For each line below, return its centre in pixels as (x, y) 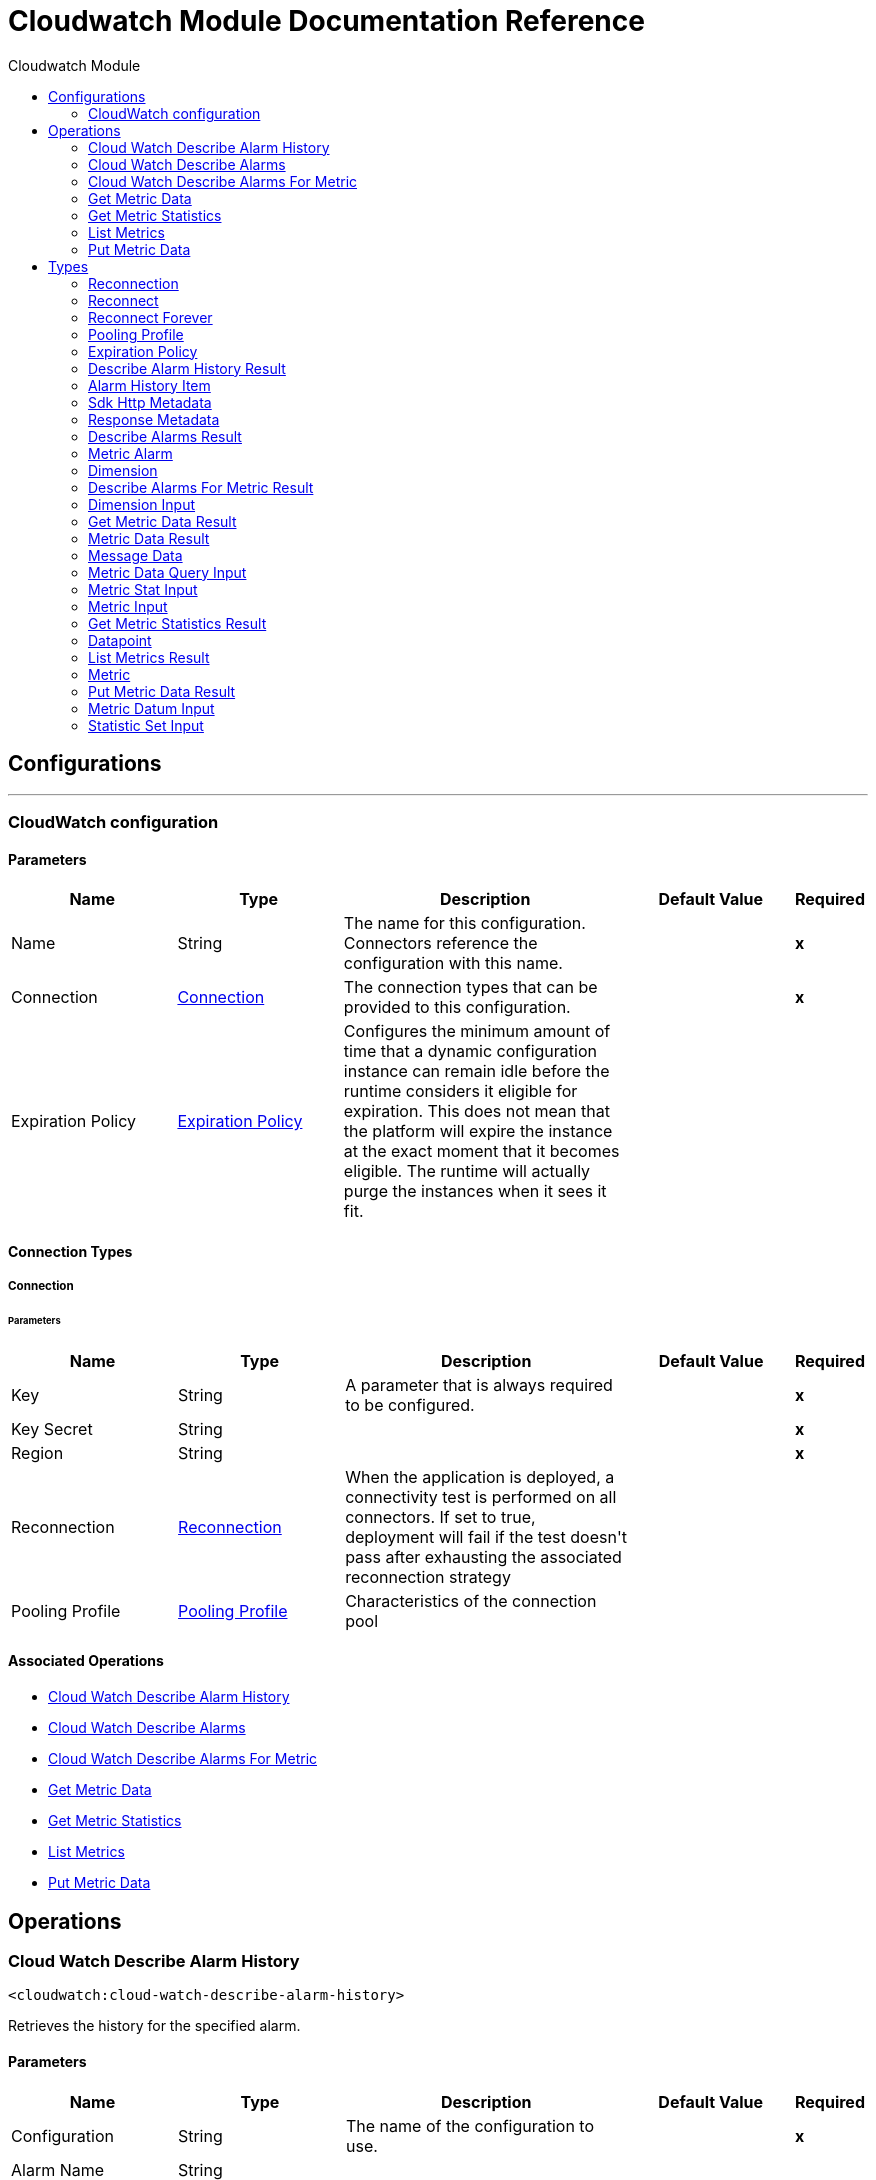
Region (37, 1452)
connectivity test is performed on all (481, 1496)
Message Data (135, 555)
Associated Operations (86, 1661)
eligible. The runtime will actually (467, 1171)
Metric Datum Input (151, 708)
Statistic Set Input (146, 725)
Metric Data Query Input (167, 572)
